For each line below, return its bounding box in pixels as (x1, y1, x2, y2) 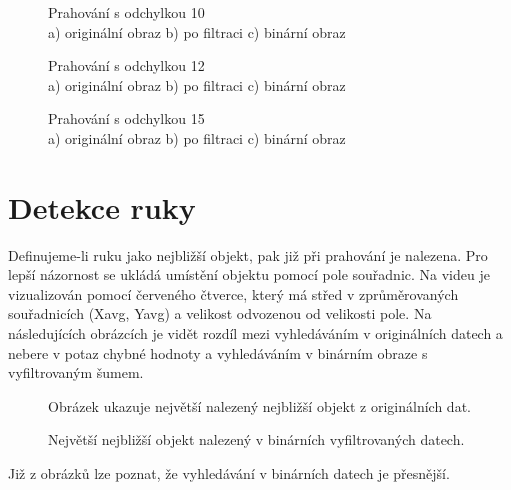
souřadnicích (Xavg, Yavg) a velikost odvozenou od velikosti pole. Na (8, 303, 432, 324)
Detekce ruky (8, 186, 196, 227)
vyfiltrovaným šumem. (8, 362, 144, 383)
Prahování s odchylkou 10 (48, 2, 205, 22)
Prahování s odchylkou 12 (48, 55, 205, 76)
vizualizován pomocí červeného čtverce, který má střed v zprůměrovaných (8, 283, 459, 304)
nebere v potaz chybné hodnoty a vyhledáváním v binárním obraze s (8, 342, 428, 363)
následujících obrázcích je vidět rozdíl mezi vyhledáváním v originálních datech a (8, 323, 503, 344)
